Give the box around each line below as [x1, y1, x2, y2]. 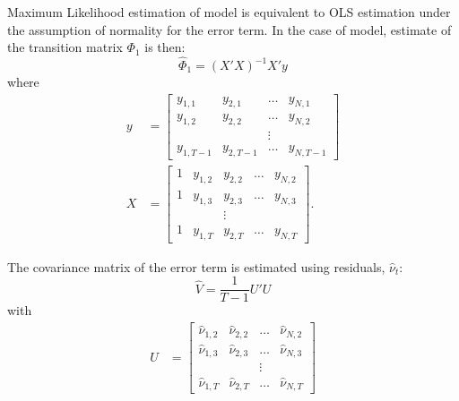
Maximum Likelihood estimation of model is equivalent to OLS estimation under [7, 3, 451, 21]
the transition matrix [7, 38, 123, 56]
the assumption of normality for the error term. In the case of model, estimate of [7, 20, 452, 38]
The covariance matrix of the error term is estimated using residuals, [7, 257, 385, 276]
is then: [144, 38, 186, 56]
